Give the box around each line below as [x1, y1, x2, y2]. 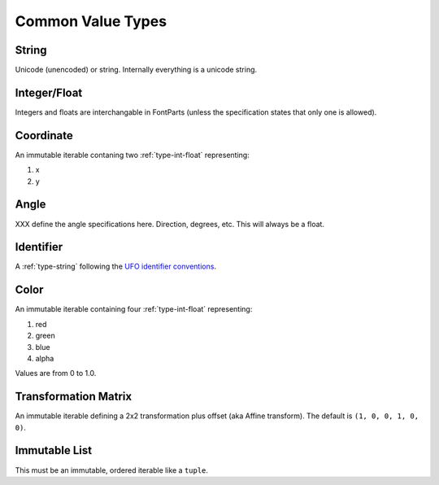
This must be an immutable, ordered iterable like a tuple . [15, 465, 209, 475]
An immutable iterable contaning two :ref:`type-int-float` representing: [15, 150, 250, 159]
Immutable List [15, 443, 93, 457]
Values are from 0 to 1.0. [15, 369, 97, 378]
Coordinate [15, 129, 73, 142]
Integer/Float [15, 85, 83, 99]
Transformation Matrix [15, 390, 133, 404]
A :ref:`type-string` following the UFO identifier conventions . [15, 261, 217, 272]
